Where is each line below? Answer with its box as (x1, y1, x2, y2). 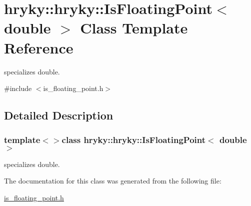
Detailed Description (4, 107, 113, 123)
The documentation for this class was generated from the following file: (4, 175, 221, 186)
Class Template (80, 17, 188, 38)
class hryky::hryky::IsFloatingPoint (61, 133, 206, 146)
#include (4, 83, 32, 93)
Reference (4, 37, 73, 57)
